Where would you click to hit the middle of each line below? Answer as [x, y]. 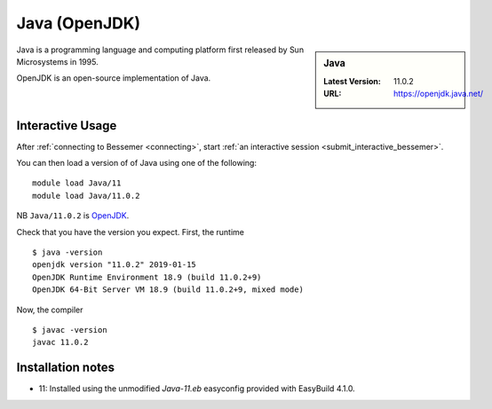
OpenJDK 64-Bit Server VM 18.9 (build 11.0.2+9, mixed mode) [168, 290]
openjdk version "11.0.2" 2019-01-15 [115, 265]
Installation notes [66, 368]
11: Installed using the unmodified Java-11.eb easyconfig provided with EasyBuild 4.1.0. [197, 389]
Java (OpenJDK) [79, 23]
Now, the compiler [50, 310]
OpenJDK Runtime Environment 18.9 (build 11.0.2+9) [147, 277]
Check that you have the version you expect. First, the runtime [130, 232]
